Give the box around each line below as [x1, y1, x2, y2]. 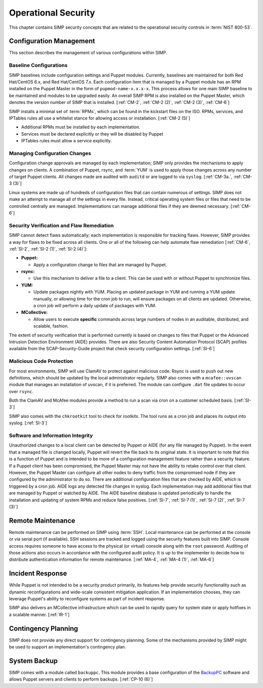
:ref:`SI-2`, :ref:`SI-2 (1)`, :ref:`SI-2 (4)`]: [9, 246, 88, 252]
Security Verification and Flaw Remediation [9, 222, 114, 229]
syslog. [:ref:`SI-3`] [9, 420, 47, 426]
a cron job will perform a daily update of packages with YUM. [33, 303, 157, 309]
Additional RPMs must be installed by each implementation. [21, 124, 141, 130]
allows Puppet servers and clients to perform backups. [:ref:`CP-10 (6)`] [9, 676, 153, 682]
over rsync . [9, 388, 34, 394]
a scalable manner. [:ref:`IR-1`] [9, 611, 70, 617]
